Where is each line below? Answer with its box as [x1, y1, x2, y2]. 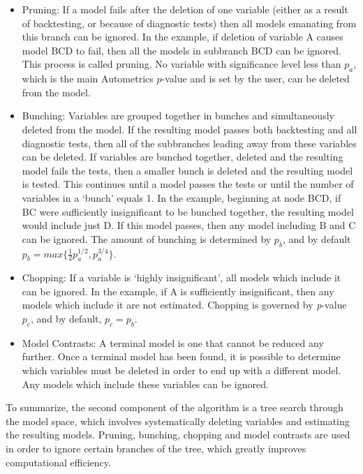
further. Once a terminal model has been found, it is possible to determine [22, 349, 341, 364]
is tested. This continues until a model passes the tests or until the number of [22, 177, 354, 191]
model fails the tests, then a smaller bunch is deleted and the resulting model [22, 163, 353, 177]
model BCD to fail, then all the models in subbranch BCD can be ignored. [22, 43, 341, 57]
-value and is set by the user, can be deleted [161, 71, 350, 86]
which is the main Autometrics [22, 71, 154, 86]
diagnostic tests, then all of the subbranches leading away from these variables [22, 135, 357, 150]
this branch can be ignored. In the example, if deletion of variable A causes [22, 29, 343, 44]
